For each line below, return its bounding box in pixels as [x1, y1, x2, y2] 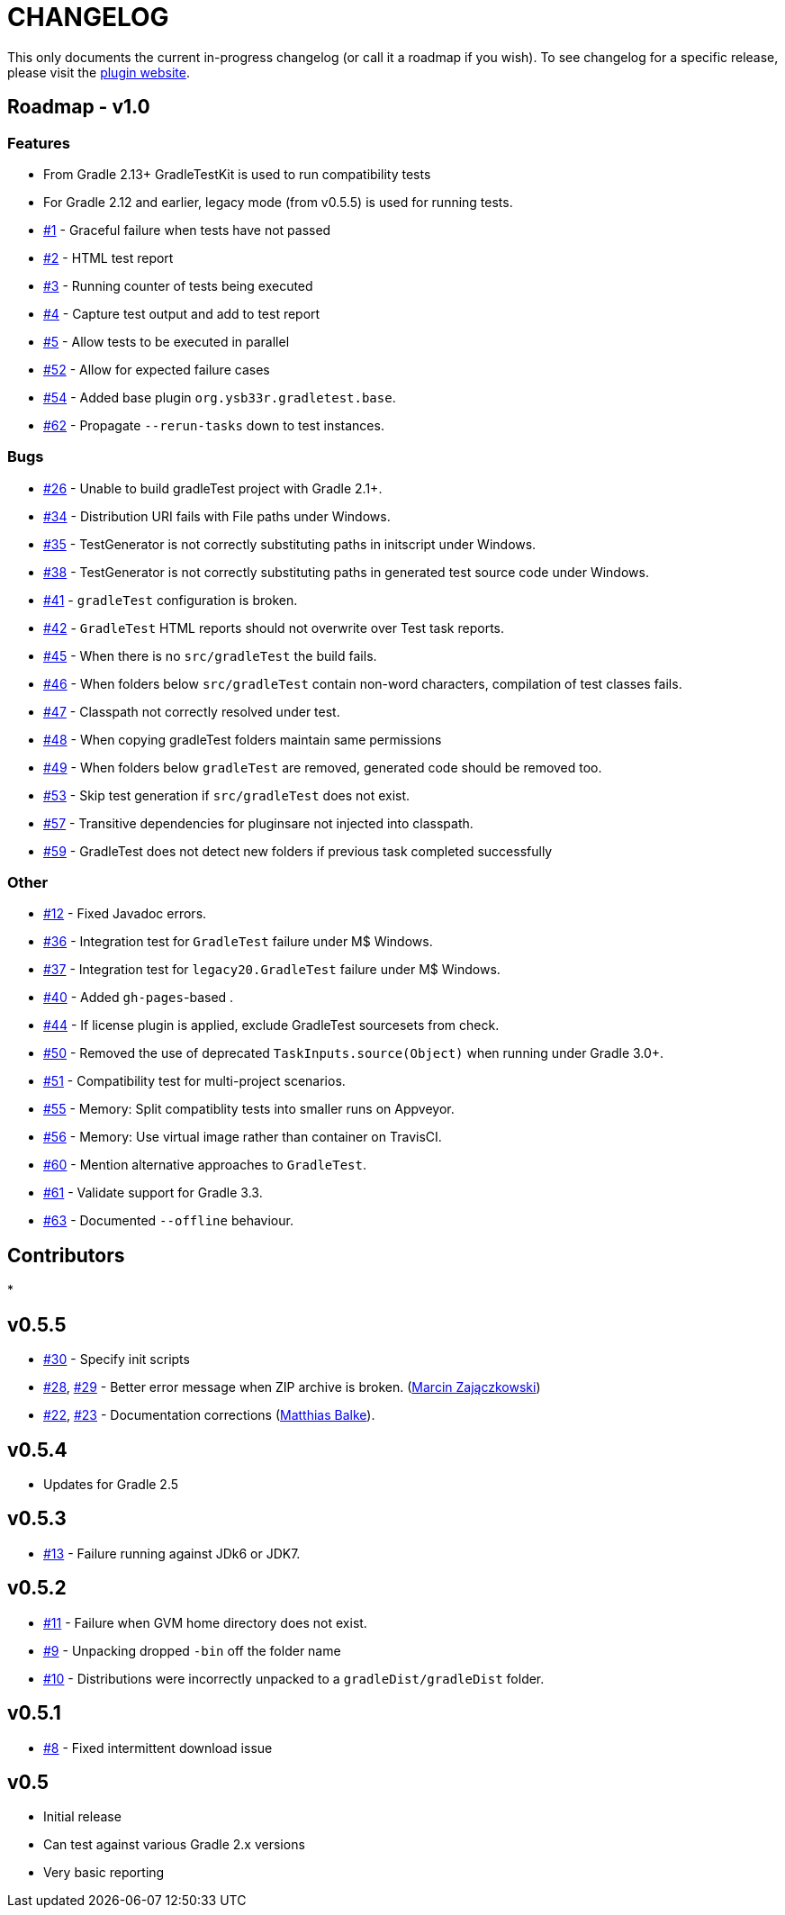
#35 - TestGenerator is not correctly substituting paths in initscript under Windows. [43, 536, 537, 552]
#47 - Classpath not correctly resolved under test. [43, 703, 340, 719]
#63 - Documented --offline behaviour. [43, 1213, 293, 1229]
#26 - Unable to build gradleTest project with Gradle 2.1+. [43, 480, 383, 496]
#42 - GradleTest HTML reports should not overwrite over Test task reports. [43, 619, 505, 636]
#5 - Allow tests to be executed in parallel [43, 333, 290, 349]
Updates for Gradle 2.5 [43, 1477, 179, 1492]
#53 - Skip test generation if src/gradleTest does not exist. [43, 787, 411, 803]
